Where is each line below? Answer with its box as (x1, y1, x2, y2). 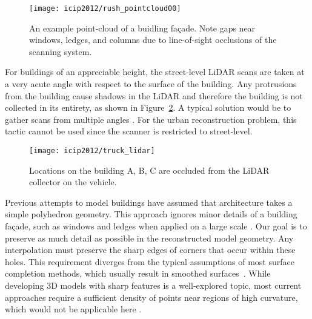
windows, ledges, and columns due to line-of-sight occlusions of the (29, 33, 277, 46)
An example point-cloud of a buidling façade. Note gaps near (29, 21, 256, 34)
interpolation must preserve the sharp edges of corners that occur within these (5, 243, 296, 256)
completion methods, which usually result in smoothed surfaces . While (5, 267, 271, 280)
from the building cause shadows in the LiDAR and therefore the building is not (5, 89, 303, 102)
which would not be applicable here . (5, 303, 142, 315)
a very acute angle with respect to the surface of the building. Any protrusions (5, 77, 297, 90)
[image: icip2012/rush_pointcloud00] (29, 4, 181, 13)
